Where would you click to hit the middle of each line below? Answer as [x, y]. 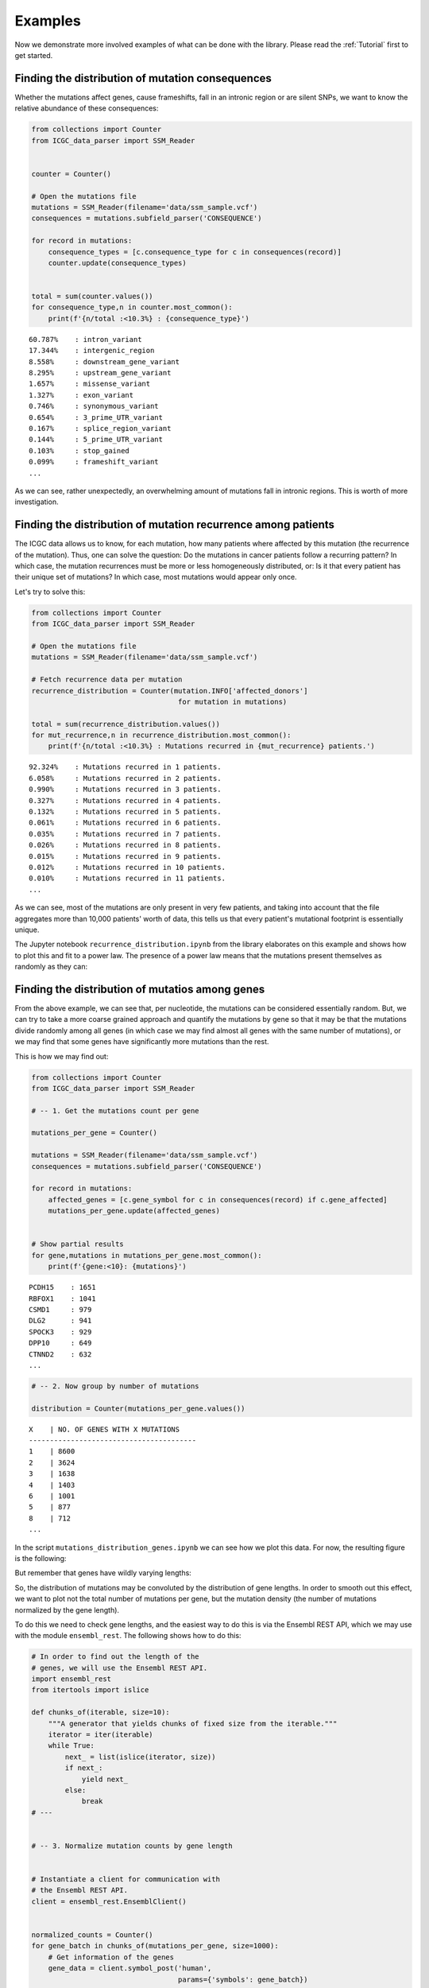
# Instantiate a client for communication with [126, 1879]
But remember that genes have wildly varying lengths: [103, 1573]
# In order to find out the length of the [115, 1657]
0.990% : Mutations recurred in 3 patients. [125, 790]
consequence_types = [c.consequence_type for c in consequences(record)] [195, 252]
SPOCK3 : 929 [60, 1332]
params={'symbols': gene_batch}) [243, 1979]
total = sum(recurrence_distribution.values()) [126, 724]
